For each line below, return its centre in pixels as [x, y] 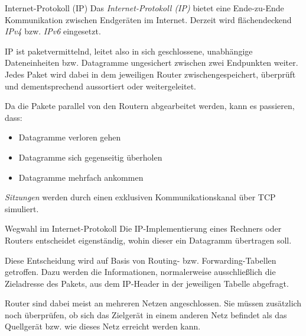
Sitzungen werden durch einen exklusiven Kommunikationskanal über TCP [140, 197]
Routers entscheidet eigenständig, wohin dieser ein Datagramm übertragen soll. [148, 240]
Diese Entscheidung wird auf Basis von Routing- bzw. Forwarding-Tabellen [141, 260]
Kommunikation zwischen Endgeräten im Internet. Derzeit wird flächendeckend [148, 19]
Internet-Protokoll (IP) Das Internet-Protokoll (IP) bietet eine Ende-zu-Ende [144, 8]
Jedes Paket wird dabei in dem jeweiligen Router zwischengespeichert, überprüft [150, 74]
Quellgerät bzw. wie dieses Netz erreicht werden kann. [103, 326]
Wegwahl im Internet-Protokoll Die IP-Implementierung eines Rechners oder [143, 228]
